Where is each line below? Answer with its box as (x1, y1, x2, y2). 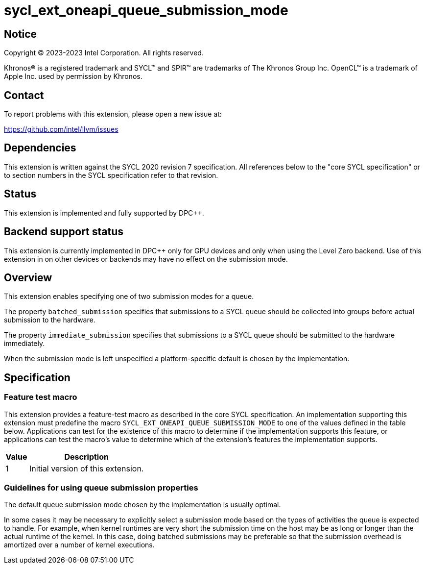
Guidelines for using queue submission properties (4, 482, 198, 493)
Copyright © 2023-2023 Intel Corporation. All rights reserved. (4, 49, 204, 57)
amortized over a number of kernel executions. (4, 541, 155, 549)
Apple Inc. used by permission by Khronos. (4, 72, 142, 81)
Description (64, 451, 109, 462)
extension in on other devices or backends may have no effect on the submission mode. (4, 254, 288, 263)
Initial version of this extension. (29, 463, 144, 473)
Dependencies (4, 142, 76, 154)
